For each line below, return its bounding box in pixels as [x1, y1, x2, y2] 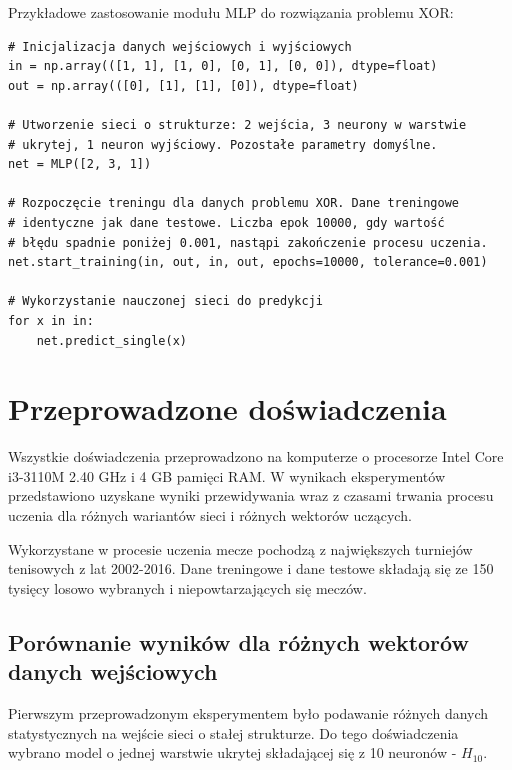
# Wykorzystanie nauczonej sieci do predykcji [8, 294, 323, 309]
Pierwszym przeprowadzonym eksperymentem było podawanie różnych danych [8, 702, 489, 723]
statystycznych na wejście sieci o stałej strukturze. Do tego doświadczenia [8, 722, 459, 743]
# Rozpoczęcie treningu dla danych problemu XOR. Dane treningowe [8, 196, 460, 211]
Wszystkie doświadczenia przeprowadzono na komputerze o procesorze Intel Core [8, 446, 504, 467]
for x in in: [8, 313, 94, 328]
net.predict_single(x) [36, 333, 187, 348]
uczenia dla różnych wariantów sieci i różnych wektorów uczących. [8, 505, 412, 525]
